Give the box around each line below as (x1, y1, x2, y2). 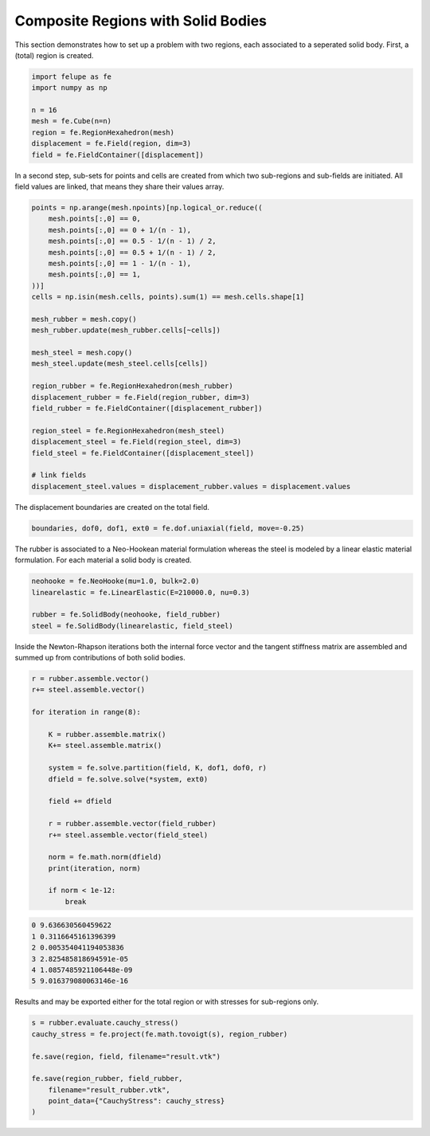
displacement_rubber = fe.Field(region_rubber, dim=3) (31, 393, 250, 402)
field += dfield (48, 797, 111, 806)
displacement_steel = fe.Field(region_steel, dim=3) (31, 437, 242, 446)
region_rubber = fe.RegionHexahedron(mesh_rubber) (31, 382, 234, 390)
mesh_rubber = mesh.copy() (31, 315, 137, 323)
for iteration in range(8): (31, 707, 141, 717)
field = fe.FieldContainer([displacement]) (31, 150, 205, 159)
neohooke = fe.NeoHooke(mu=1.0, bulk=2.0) (31, 577, 200, 586)
